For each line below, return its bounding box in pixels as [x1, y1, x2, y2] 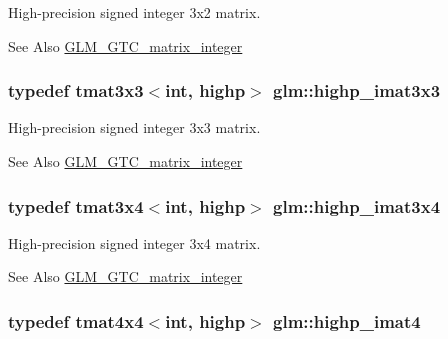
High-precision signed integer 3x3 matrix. [8, 117, 261, 138]
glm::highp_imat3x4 [273, 193, 441, 218]
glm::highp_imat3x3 [273, 78, 441, 103]
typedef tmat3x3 [8, 78, 144, 103]
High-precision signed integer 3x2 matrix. [8, 2, 261, 22]
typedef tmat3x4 [8, 193, 144, 218]
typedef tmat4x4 [8, 308, 144, 333]
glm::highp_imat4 [273, 308, 421, 333]
